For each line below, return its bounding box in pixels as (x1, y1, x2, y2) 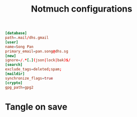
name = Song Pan (5, 44, 34, 49)
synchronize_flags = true (5, 76, 53, 81)
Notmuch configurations (31, 3, 133, 15)
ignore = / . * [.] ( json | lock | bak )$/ (5, 58, 70, 63)
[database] (5, 31, 27, 36)
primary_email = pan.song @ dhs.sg (5, 49, 68, 54)
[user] (5, 40, 18, 45)
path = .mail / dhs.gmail (5, 35, 49, 40)
